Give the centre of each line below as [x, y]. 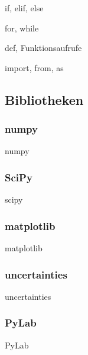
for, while [22, 28]
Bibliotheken [44, 99]
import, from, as [34, 67]
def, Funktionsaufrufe [43, 48]
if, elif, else [24, 8]
